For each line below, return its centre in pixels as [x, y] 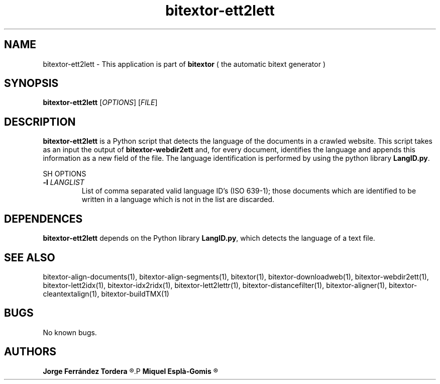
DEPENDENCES [43, 219]
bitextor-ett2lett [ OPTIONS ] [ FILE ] [100, 103]
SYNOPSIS [31, 83]
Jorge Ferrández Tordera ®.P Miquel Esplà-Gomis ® [130, 371]
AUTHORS [30, 352]
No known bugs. [70, 332]
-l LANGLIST [64, 182]
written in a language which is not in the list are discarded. [178, 200]
